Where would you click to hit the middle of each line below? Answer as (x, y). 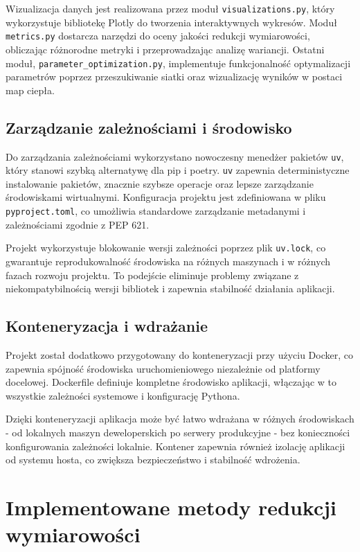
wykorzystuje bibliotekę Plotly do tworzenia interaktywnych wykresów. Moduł (171, 22)
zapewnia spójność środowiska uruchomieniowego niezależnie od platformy (163, 368)
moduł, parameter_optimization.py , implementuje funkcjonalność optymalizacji (178, 63)
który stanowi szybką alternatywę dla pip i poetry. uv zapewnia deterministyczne (178, 170)
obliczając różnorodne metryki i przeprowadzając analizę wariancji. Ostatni (165, 49)
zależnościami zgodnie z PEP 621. (78, 224)
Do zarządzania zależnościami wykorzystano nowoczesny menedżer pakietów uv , (175, 156)
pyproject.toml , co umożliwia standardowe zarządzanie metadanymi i (156, 211)
